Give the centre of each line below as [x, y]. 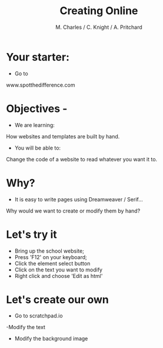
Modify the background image [51, 339]
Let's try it [31, 234]
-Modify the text [26, 327]
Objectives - [37, 109]
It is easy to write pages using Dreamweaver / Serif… [79, 199]
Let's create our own [57, 299]
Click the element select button [52, 263]
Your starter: [38, 57]
